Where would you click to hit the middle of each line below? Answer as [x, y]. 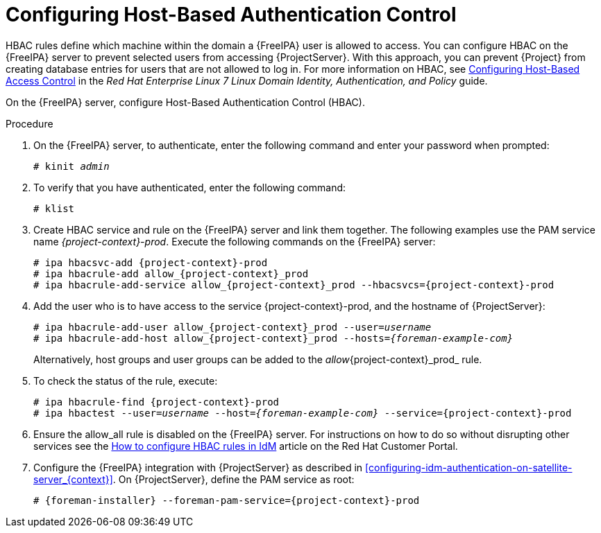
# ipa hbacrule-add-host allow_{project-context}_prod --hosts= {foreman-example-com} [273, 338]
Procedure [29, 123]
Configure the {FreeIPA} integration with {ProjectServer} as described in [198, 467]
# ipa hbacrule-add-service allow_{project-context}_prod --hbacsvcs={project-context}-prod [294, 285]
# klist [54, 208]
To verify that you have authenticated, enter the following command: [190, 187]
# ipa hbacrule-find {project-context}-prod [156, 402]
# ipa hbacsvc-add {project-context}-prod [151, 262]
